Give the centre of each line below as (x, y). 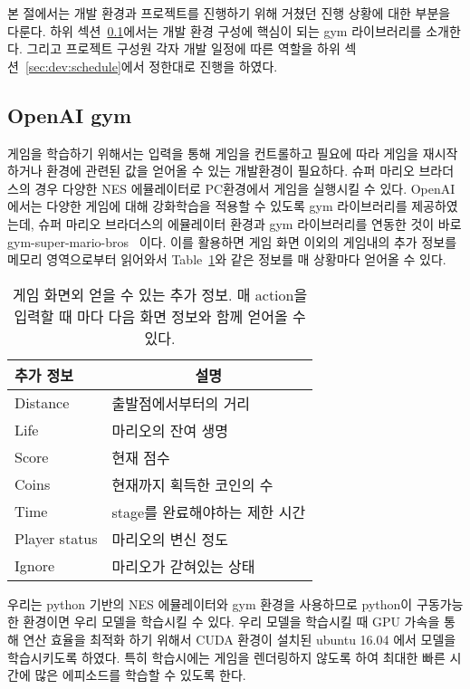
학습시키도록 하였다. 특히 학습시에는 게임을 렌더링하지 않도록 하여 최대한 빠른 (226, 657)
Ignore (35, 566)
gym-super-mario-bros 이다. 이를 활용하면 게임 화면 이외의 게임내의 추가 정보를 (232, 241)
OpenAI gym (70, 115)
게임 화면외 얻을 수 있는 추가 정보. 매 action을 (160, 294)
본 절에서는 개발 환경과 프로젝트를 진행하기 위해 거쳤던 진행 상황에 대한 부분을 (229, 13)
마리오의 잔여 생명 (170, 430)
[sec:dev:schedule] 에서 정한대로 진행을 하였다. (151, 66)
